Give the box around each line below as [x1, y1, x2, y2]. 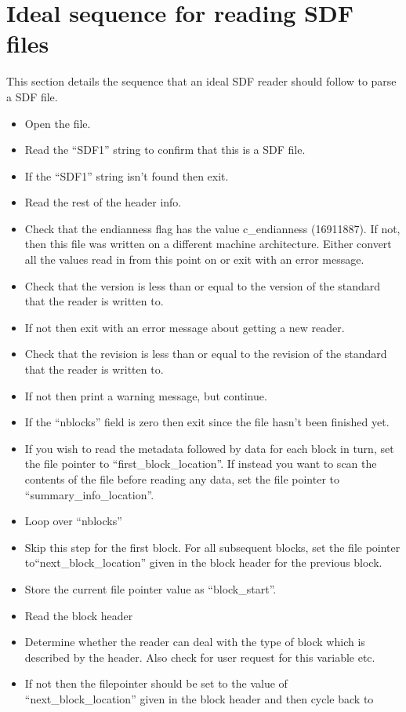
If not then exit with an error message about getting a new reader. [24, 319, 345, 335]
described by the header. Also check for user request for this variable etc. [24, 648, 375, 665]
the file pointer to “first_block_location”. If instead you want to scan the [24, 455, 377, 472]
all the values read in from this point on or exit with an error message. [24, 251, 364, 268]
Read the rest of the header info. [24, 194, 182, 210]
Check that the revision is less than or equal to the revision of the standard [24, 345, 387, 362]
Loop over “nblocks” [24, 513, 122, 529]
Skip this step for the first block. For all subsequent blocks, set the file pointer [24, 539, 401, 555]
